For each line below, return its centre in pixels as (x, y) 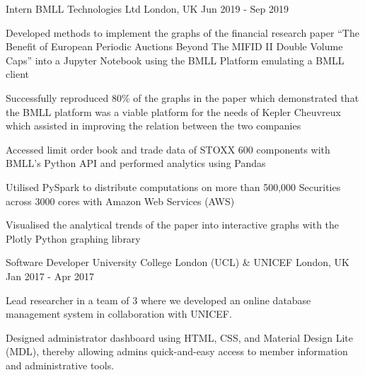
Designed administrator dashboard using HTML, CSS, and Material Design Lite (179, 337)
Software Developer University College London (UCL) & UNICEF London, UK (178, 262)
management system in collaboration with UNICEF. (119, 314)
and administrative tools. (60, 365)
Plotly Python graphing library (73, 238)
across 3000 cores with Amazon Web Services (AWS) (120, 201)
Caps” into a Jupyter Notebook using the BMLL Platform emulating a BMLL (175, 60)
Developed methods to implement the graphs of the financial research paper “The (182, 32)
